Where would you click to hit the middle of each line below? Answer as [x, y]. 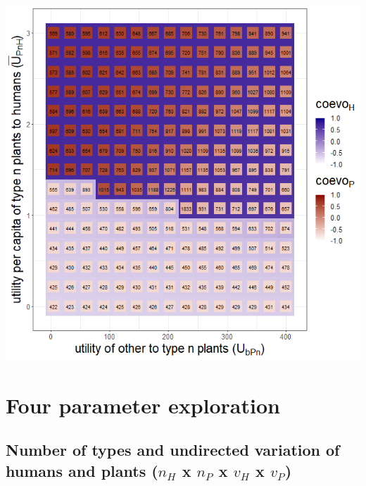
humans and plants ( [82, 470]
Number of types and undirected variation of [173, 450]
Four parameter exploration [143, 405]
